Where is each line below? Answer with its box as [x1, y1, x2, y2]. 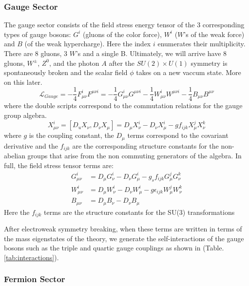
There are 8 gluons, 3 [4, 48, 68, 58]
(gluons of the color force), [83, 29, 162, 39]
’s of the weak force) [184, 29, 245, 39]
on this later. [4, 76, 42, 87]
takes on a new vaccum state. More [136, 67, 241, 77]
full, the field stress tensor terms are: [4, 160, 114, 170]
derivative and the [4, 140, 58, 151]
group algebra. [4, 110, 47, 120]
